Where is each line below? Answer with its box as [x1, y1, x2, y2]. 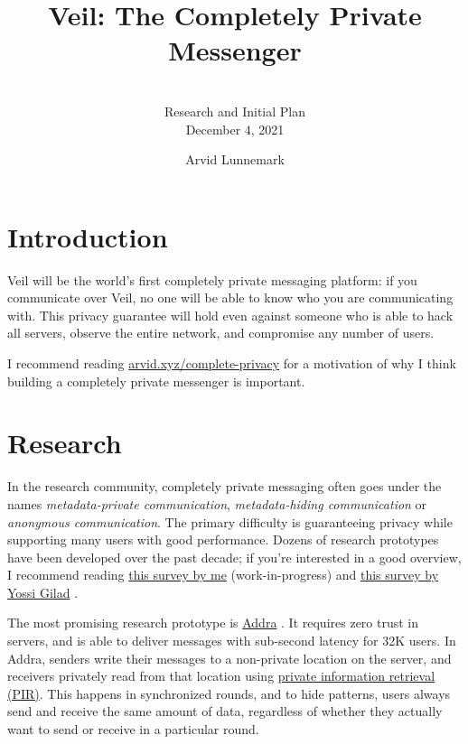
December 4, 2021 [185, 119, 285, 138]
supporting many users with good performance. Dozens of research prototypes [7, 530, 439, 549]
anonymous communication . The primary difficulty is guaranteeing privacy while [7, 512, 453, 531]
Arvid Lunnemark [185, 150, 285, 169]
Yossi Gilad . [7, 582, 79, 601]
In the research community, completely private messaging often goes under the [7, 477, 442, 496]
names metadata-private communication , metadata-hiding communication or [7, 494, 427, 513]
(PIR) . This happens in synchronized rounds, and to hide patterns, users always [7, 684, 451, 702]
